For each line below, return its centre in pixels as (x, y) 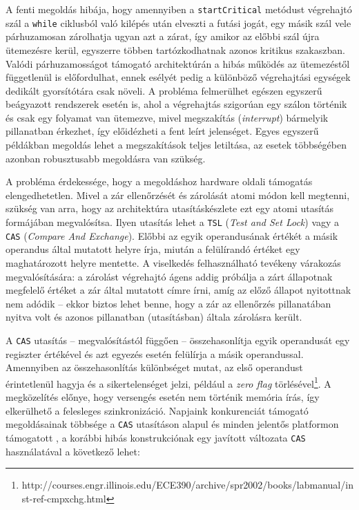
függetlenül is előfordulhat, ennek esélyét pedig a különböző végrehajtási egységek (178, 77)
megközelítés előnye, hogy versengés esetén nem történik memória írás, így (163, 397)
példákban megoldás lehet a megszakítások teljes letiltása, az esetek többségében (176, 145)
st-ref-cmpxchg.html (64, 498)
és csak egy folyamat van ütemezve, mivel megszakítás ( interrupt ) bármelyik (167, 117)
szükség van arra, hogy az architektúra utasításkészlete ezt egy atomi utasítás (170, 208)
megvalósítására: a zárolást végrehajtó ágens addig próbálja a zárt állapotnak (169, 276)
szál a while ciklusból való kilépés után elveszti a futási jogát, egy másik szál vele (178, 22)
